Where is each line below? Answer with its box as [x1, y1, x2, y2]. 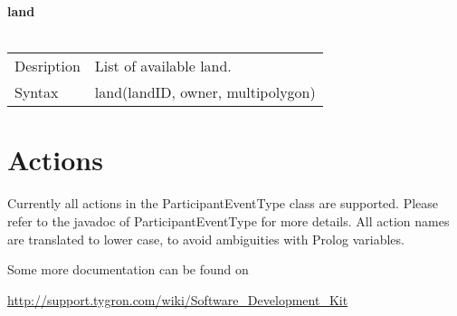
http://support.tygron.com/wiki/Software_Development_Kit [7, 290, 348, 309]
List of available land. [94, 55, 232, 77]
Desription [14, 55, 81, 77]
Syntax [14, 81, 59, 103]
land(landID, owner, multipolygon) [94, 81, 316, 103]
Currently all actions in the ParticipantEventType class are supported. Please [7, 194, 439, 213]
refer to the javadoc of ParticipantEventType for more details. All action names [7, 211, 450, 230]
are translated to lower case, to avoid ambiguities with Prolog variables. [7, 229, 405, 248]
